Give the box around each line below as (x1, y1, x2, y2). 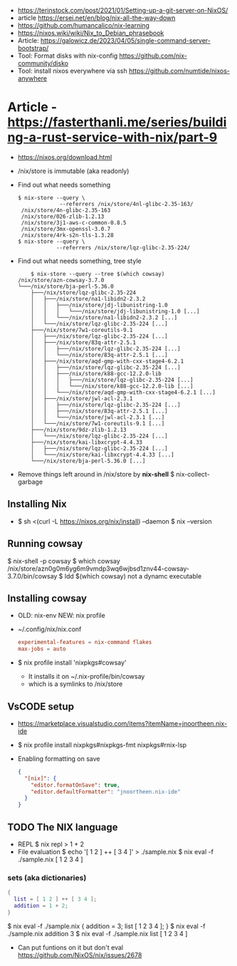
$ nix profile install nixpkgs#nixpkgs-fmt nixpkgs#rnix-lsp (17, 740, 187, 749)
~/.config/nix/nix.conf (17, 625, 82, 633)
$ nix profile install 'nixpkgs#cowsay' (17, 658, 127, 667)
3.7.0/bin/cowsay (7, 571, 58, 580)
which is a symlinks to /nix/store (28, 680, 123, 688)
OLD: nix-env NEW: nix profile (17, 611, 105, 620)
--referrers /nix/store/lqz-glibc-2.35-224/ (56, 244, 191, 251)
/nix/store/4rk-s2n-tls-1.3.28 (21, 232, 114, 239)
